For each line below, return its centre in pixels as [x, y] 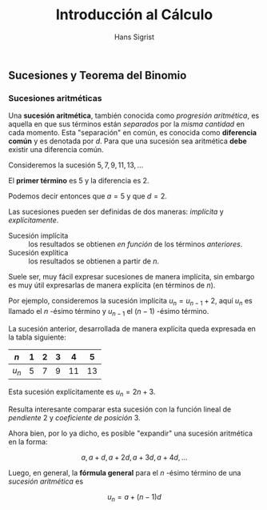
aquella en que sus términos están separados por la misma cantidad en [127, 124]
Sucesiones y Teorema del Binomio [98, 75]
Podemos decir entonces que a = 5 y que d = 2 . [88, 196]
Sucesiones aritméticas [55, 98]
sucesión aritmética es [46, 481]
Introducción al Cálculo [134, 15]
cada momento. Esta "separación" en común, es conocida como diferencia [133, 133]
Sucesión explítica [38, 253]
